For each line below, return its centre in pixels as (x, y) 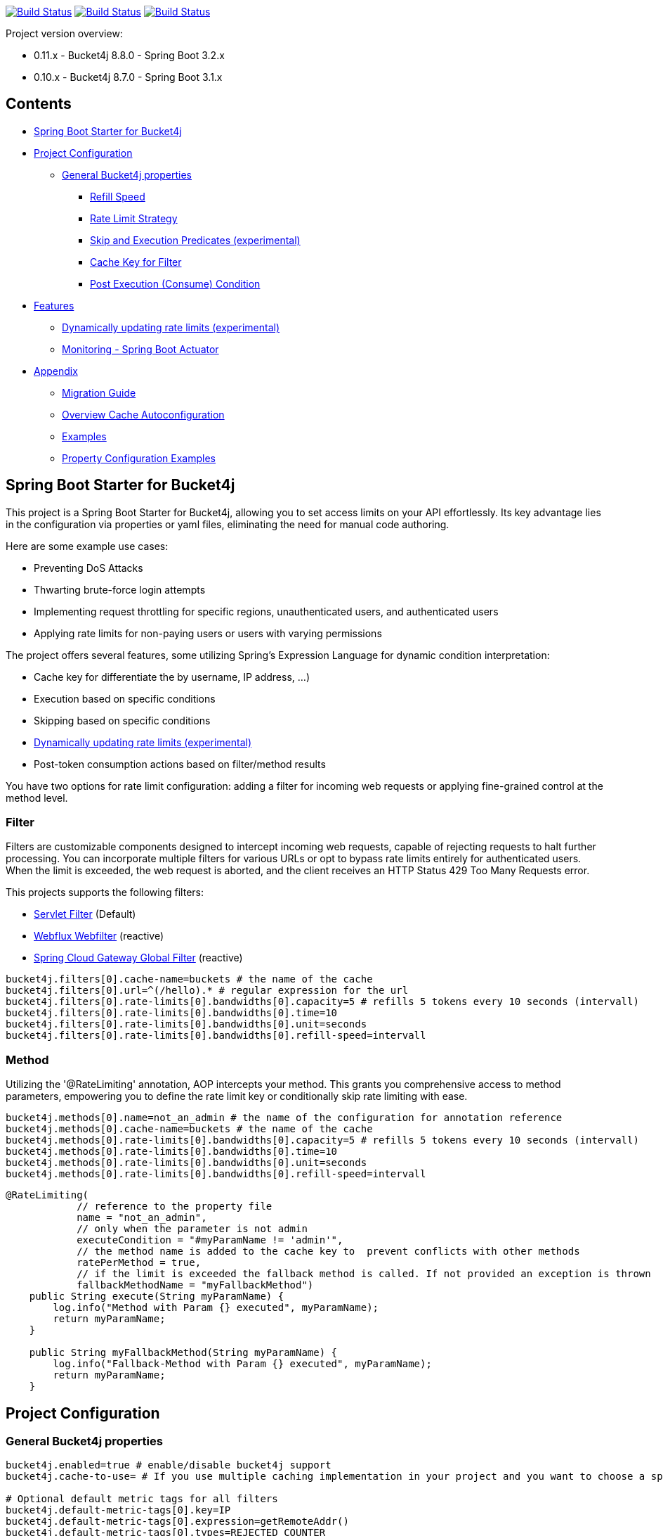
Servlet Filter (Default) (85, 914)
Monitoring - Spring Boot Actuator (140, 349)
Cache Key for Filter (136, 262)
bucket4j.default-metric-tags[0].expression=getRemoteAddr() (177, 1522)
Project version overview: (64, 33)
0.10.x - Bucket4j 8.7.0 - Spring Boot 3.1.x (128, 77)
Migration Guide (99, 392)
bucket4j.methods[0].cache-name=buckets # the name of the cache (189, 1129)
